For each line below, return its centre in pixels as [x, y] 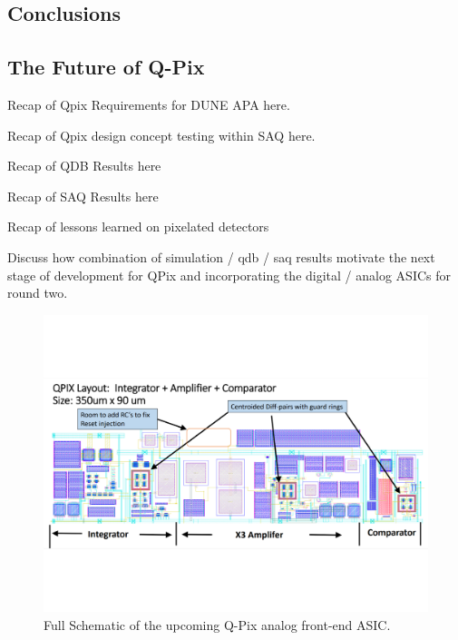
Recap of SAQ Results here [83, 196]
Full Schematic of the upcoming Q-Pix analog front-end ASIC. [217, 624]
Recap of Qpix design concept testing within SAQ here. [161, 135]
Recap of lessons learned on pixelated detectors [138, 226]
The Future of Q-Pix [106, 67]
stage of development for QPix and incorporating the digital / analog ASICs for [229, 275]
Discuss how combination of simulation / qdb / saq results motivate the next [221, 256]
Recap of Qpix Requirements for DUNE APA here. [149, 104]
